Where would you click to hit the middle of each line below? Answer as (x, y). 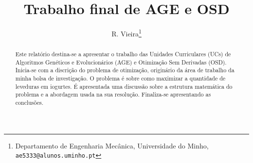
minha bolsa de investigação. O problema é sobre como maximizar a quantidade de (120, 78)
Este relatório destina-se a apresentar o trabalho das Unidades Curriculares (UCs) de (123, 54)
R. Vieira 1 (126, 33)
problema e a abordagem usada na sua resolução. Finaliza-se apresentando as (113, 94)
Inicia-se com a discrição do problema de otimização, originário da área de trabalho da (125, 70)
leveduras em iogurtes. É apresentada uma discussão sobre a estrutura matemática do (124, 86)
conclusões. (29, 103)
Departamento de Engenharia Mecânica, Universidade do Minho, (112, 145)
